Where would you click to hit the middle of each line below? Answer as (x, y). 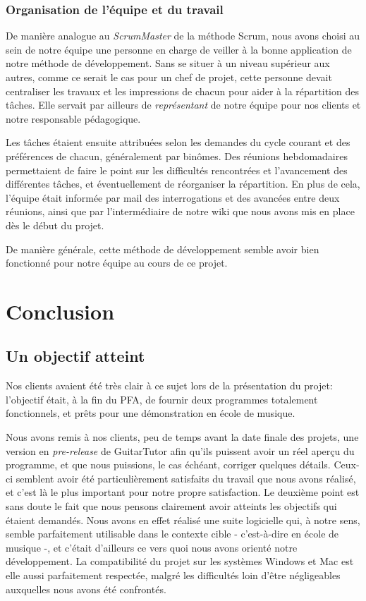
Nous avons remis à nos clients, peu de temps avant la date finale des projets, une (182, 437)
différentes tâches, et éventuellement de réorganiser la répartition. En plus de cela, (183, 184)
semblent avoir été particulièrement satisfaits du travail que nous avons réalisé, (186, 478)
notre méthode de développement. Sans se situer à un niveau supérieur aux (168, 63)
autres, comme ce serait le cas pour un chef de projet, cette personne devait (169, 77)
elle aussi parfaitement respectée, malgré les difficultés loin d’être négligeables (173, 575)
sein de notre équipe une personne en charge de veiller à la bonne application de (179, 49)
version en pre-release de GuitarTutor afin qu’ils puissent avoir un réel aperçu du (180, 450)
